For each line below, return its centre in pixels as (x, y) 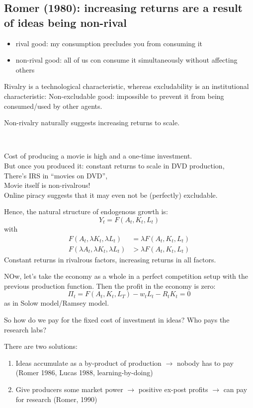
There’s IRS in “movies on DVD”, (56, 175)
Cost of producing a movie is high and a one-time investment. (98, 156)
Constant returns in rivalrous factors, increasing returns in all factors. (110, 259)
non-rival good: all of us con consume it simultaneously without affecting (126, 60)
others (25, 69)
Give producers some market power (69, 389)
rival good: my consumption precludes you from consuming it (109, 43)
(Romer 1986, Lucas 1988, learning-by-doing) (84, 372)
